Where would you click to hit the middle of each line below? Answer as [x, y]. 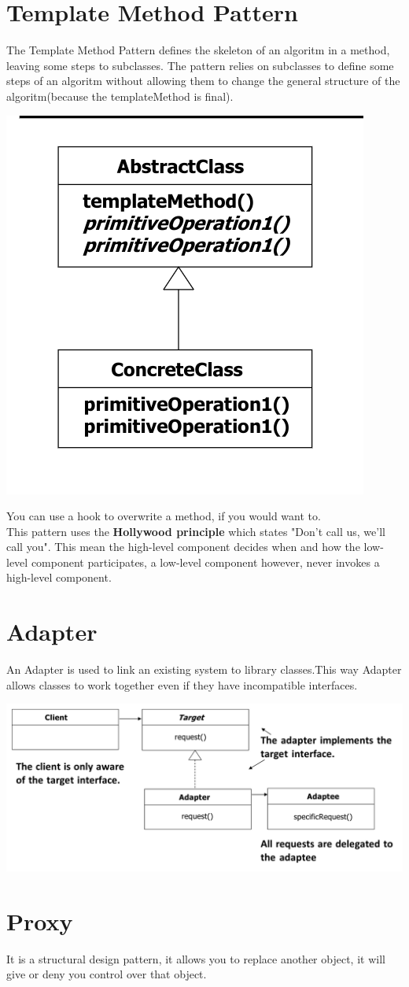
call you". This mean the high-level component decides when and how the [183, 547]
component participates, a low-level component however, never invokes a [205, 562]
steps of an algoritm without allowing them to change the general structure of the [203, 81]
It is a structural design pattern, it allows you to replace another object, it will [196, 958]
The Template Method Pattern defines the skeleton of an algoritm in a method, [198, 50]
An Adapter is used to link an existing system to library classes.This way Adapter [204, 669]
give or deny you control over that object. [107, 974]
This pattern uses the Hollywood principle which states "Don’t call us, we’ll [196, 531]
